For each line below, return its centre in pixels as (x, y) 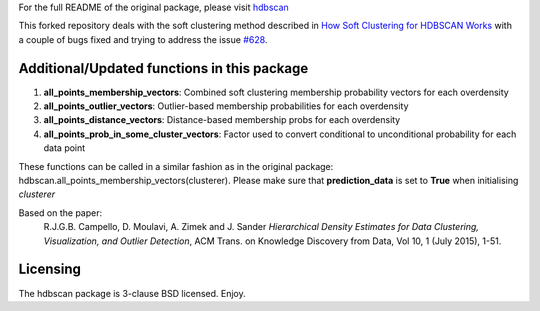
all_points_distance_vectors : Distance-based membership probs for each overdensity (222, 120)
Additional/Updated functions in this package (163, 68)
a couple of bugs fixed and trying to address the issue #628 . (143, 39)
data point (64, 148)
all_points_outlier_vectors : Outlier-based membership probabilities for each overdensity (226, 106)
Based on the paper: (60, 212)
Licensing (50, 269)
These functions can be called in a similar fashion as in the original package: (176, 166)
